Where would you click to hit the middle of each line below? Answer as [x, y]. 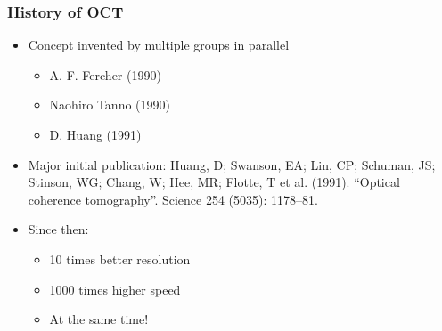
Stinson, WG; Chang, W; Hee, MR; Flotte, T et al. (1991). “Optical [214, 182]
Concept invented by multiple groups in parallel [159, 45]
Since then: [58, 229]
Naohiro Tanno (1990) [110, 105]
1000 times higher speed [115, 289]
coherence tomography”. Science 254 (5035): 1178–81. [173, 199]
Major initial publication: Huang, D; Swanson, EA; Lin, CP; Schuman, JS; [232, 164]
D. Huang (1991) [95, 134]
